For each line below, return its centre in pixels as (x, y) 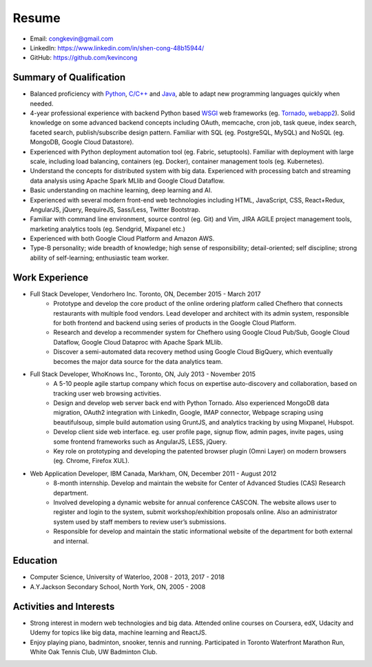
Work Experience (51, 277)
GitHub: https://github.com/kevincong (84, 58)
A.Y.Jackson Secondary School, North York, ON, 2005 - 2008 (118, 586)
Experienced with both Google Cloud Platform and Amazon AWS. (122, 238)
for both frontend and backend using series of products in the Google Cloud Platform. (175, 322)
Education (35, 561)
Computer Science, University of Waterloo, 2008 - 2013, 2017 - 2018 (127, 577)
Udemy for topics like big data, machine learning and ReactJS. (118, 633)
